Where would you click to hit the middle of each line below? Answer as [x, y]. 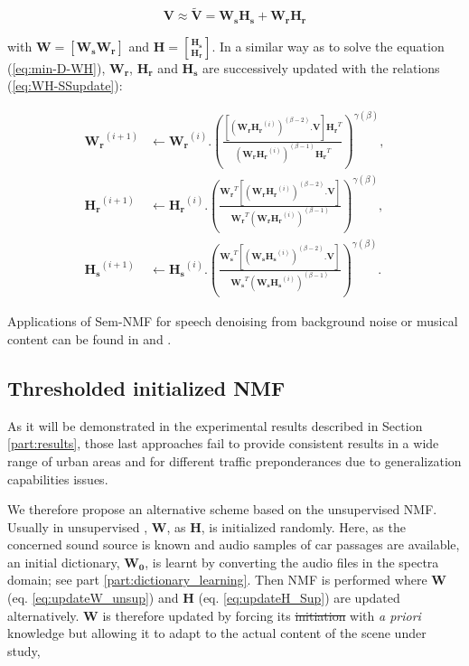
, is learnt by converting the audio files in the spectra [292, 562]
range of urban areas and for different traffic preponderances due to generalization [234, 460]
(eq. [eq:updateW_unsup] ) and [93, 598]
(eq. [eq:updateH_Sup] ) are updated [299, 598]
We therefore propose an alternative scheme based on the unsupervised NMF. [222, 509]
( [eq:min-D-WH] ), [56, 67]
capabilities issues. [58, 478]
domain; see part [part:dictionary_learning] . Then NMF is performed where [217, 580]
